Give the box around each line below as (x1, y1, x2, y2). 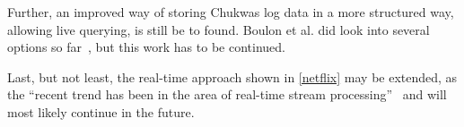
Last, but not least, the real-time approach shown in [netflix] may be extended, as (7, 67, 458, 86)
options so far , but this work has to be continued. (7, 38, 285, 56)
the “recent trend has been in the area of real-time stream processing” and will (7, 85, 447, 104)
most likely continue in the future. (7, 102, 195, 121)
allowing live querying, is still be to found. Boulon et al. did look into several (7, 20, 430, 38)
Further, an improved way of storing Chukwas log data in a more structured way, (7, 3, 454, 21)
